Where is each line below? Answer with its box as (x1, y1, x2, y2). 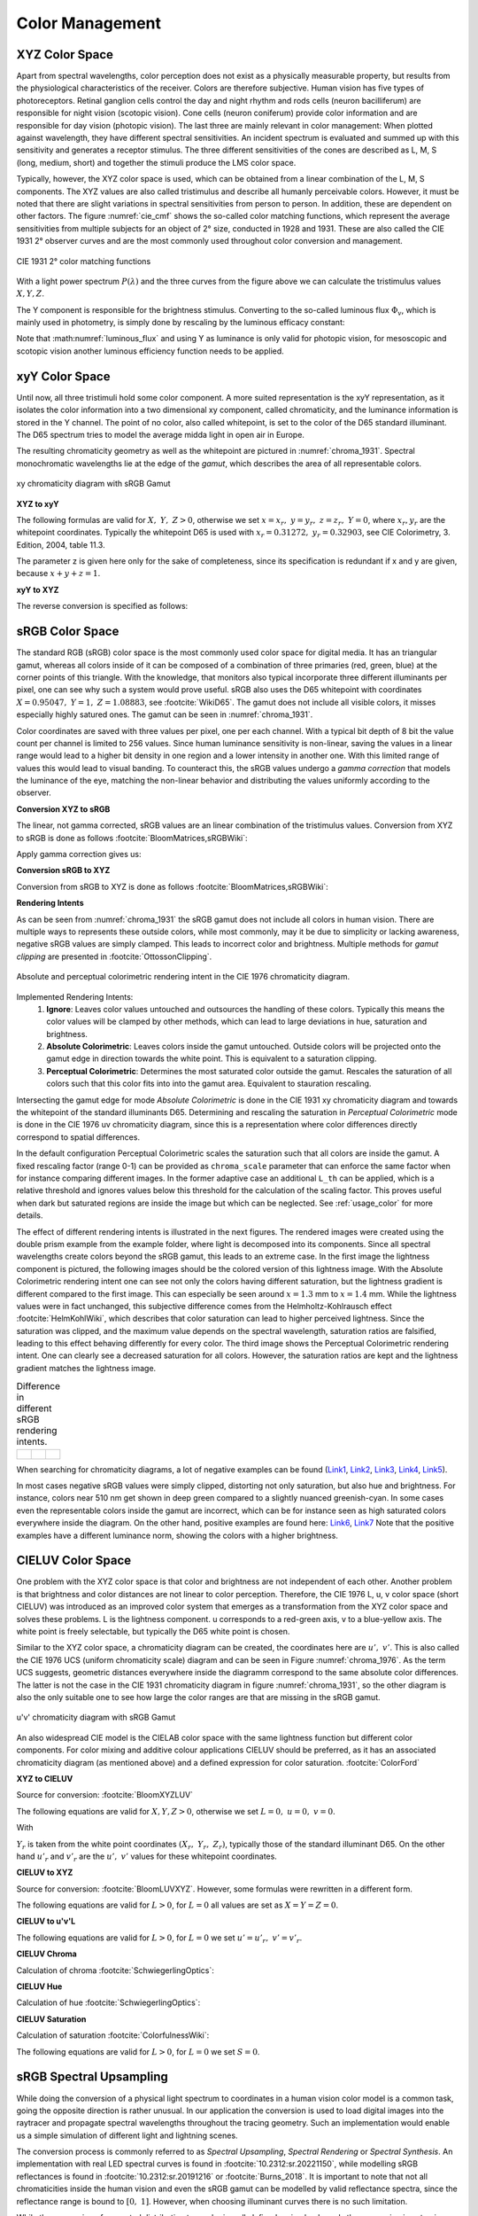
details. (16, 1210, 43, 1221)
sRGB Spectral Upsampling (16, 2070, 168, 2085)
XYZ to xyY (16, 498, 59, 509)
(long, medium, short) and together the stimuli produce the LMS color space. (16, 157, 297, 168)
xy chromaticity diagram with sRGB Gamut (16, 479, 172, 489)
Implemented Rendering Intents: (16, 991, 134, 1002)
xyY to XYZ (16, 584, 59, 595)
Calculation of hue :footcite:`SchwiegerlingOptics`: (16, 1997, 201, 2008)
